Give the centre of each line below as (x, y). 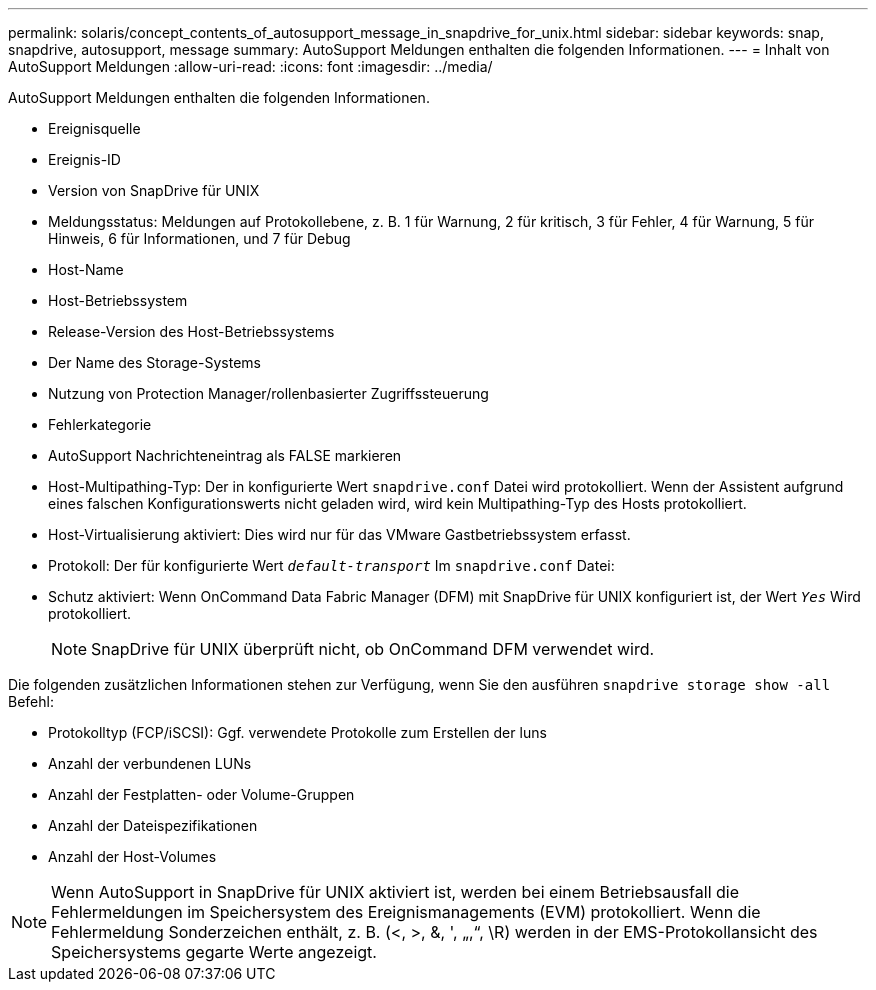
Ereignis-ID (84, 159)
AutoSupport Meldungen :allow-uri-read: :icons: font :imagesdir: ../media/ (250, 66)
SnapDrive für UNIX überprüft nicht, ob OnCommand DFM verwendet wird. (373, 649)
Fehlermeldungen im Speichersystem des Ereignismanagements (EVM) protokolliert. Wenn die (406, 912)
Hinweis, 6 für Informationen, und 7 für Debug (199, 238)
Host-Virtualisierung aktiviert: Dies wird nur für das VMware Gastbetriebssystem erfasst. (339, 534)
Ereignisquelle (94, 128)
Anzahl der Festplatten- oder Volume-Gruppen (201, 794)
